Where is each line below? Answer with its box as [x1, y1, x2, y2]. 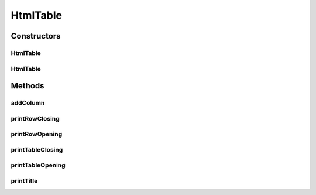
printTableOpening [11, 161, 66, 169]
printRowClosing [11, 114, 60, 122]
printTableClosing [11, 145, 63, 153]
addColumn [11, 99, 45, 107]
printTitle [11, 176, 38, 184]
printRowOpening [11, 130, 63, 138]
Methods [11, 81, 44, 91]
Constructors [11, 31, 61, 41]
